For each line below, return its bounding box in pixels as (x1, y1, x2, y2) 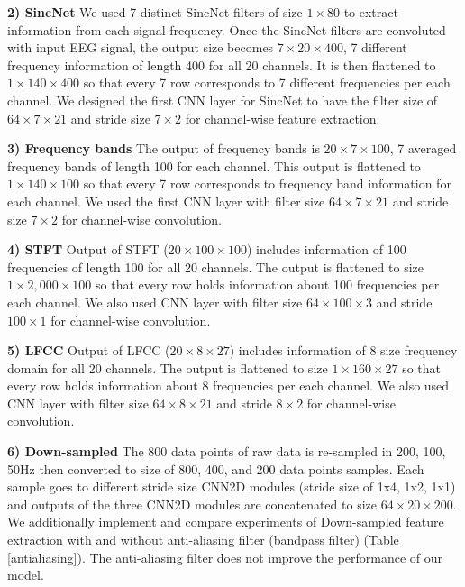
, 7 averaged (389, 139, 457, 158)
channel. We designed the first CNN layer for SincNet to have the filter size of (7, 90, 438, 109)
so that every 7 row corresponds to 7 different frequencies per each (83, 73, 451, 92)
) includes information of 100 (246, 240, 406, 259)
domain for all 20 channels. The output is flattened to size (7, 358, 328, 377)
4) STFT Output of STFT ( (7, 240, 169, 259)
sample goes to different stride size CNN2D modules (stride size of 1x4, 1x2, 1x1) (7, 477, 456, 496)
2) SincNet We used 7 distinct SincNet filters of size (7, 3, 303, 21)
